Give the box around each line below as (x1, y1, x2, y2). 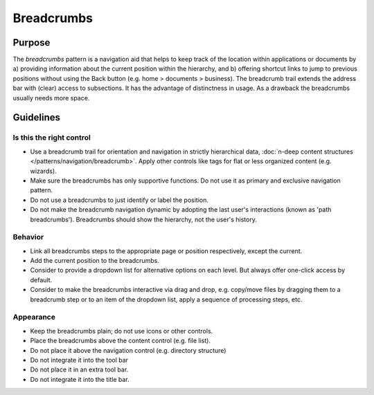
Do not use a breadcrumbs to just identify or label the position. (30, 196, 209, 204)
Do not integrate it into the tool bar (30, 356, 128, 364)
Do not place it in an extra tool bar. (30, 365, 129, 374)
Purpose (12, 37, 51, 48)
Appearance (12, 312, 55, 322)
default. (30, 275, 53, 284)
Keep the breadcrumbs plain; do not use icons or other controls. (30, 327, 213, 335)
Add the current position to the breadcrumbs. (30, 257, 159, 265)
